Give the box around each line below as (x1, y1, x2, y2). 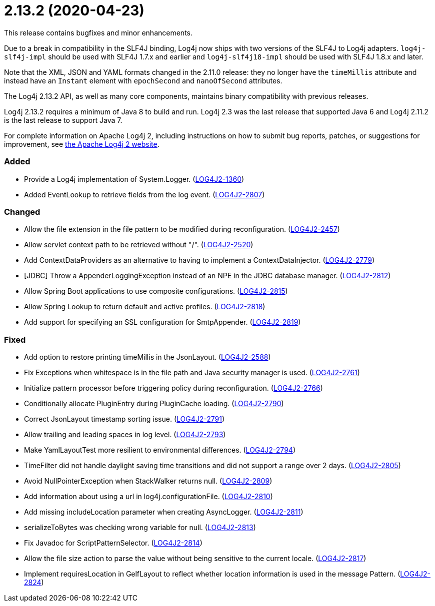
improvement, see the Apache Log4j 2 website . (4, 139, 159, 148)
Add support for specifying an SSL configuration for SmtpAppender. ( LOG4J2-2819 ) (24, 318, 301, 327)
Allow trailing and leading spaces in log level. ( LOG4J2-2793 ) (24, 430, 226, 439)
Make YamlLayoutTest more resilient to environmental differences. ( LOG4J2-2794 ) (24, 446, 295, 454)
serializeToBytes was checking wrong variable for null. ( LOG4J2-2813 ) (24, 523, 256, 532)
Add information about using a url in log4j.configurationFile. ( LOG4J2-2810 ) (24, 492, 273, 501)
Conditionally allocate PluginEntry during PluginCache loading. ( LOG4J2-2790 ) (24, 399, 284, 408)
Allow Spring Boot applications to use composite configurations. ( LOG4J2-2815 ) (24, 287, 288, 296)
